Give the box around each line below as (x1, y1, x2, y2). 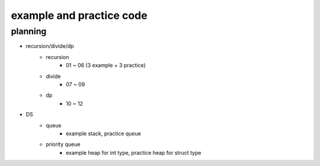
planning (11, 26, 47, 37)
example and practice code (11, 9, 148, 22)
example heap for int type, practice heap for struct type (66, 149, 201, 156)
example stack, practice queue (66, 130, 142, 137)
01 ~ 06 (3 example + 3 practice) (66, 62, 146, 69)
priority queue (46, 141, 81, 148)
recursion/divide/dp (25, 43, 74, 50)
